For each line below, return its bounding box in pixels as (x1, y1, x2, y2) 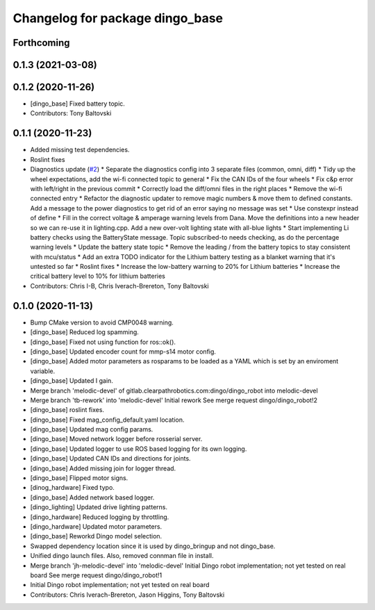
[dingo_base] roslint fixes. (30, 406, 104, 414)
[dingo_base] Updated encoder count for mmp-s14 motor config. (30, 347, 217, 356)
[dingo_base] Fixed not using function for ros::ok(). (30, 338, 176, 346)
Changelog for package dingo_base (12, 10, 224, 26)
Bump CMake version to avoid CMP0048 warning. (30, 318, 174, 327)
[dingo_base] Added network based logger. (30, 493, 155, 502)
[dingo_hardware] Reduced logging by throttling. (30, 513, 169, 521)
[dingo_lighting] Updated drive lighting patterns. (30, 503, 168, 511)
